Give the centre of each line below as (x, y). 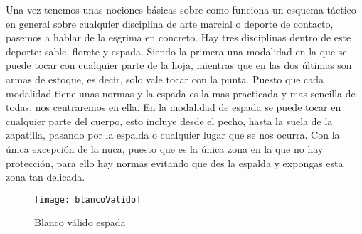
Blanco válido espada (80, 222)
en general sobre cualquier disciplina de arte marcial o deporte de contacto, (170, 23)
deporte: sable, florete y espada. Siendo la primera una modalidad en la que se (176, 51)
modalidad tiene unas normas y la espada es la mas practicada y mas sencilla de (181, 93)
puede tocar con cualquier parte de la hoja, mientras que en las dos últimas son (179, 65)
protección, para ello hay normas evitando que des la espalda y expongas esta (175, 163)
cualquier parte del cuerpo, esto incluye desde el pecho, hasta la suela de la (169, 121)
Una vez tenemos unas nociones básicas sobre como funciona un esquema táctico (181, 9)
